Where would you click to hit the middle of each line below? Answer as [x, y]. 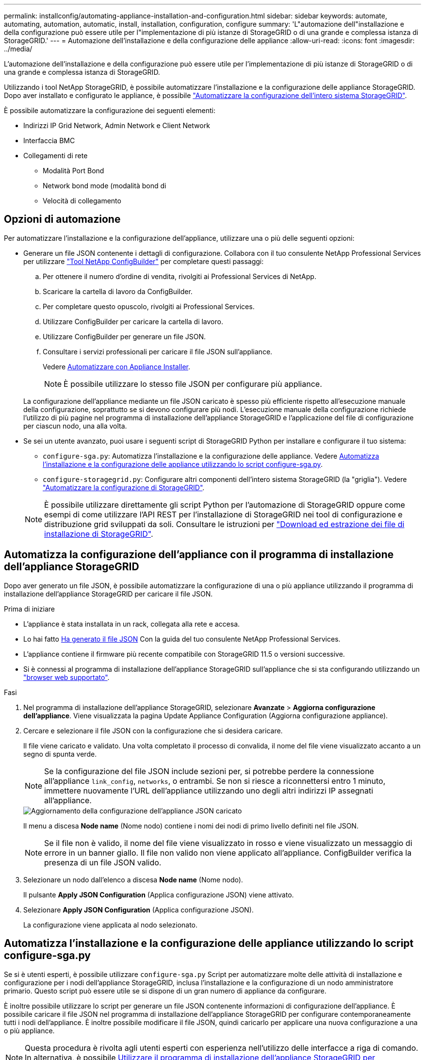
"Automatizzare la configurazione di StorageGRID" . [124, 487]
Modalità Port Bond [74, 171]
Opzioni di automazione [62, 219]
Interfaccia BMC [49, 141]
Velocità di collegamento [82, 201]
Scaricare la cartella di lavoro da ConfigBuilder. [118, 291]
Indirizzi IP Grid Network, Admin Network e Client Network [117, 125]
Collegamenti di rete [56, 156]
